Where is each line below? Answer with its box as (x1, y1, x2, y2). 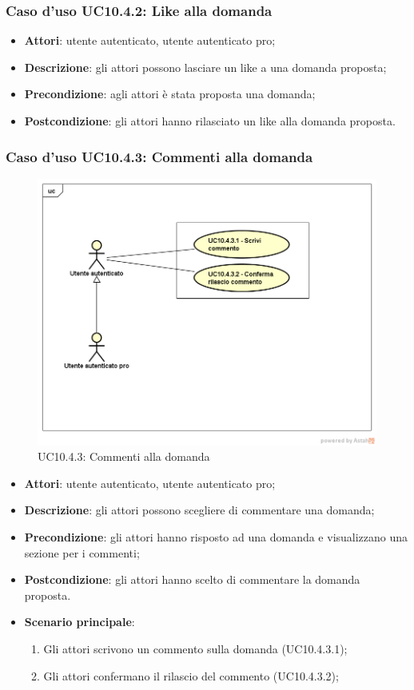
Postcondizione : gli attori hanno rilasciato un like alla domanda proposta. (24, 113, 396, 129)
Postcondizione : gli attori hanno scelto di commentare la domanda (24, 571, 360, 588)
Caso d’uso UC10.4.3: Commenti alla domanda (6, 146, 313, 166)
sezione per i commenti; (24, 544, 140, 561)
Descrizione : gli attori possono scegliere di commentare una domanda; (24, 502, 375, 518)
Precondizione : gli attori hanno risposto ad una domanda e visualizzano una (24, 529, 408, 545)
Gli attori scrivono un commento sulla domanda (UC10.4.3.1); (43, 640, 348, 657)
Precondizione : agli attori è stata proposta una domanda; (24, 85, 316, 102)
